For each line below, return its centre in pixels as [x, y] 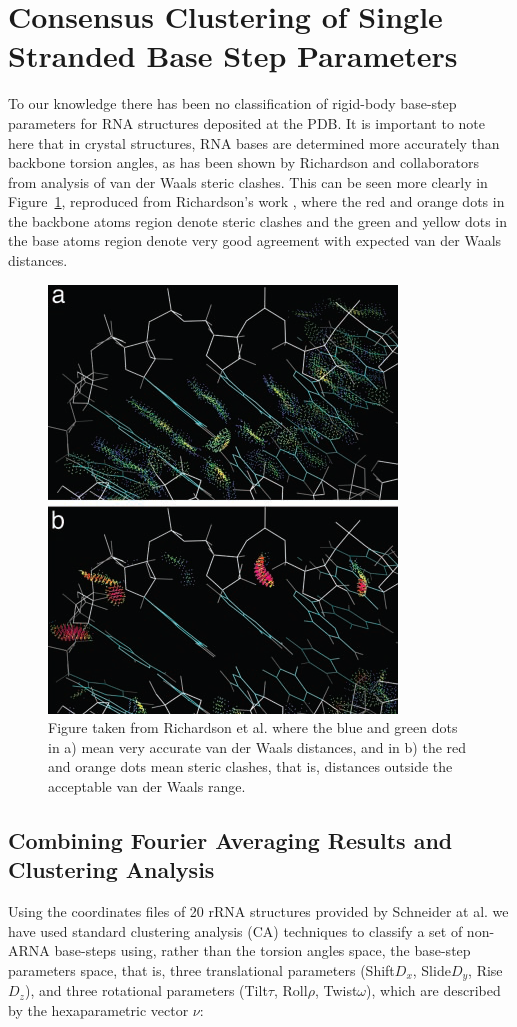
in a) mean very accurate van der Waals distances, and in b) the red [257, 746]
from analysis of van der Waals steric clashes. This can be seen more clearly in [248, 181]
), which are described [433, 990]
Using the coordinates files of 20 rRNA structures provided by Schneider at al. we [258, 911]
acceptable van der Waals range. [147, 786]
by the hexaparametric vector [98, 1010]
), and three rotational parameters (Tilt [146, 990]
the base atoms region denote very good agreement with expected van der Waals [255, 240]
